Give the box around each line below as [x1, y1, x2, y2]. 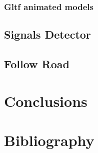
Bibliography [4, 129, 94, 150]
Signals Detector [4, 27, 91, 42]
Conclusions [4, 90, 87, 111]
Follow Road [4, 56, 69, 72]
